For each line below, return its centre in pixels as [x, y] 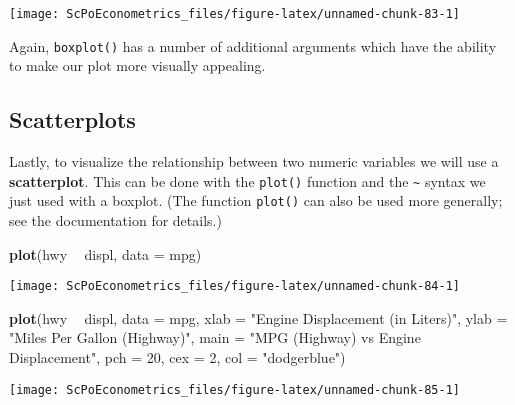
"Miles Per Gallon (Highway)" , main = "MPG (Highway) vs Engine [215, 337]
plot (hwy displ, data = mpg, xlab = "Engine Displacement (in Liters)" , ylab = [258, 317]
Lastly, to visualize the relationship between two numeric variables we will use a [254, 161]
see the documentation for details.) [115, 220]
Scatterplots [72, 119]
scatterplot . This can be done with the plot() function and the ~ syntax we [247, 180]
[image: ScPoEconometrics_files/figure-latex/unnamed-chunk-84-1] [235, 286]
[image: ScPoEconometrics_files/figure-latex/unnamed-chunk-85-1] [235, 389]
